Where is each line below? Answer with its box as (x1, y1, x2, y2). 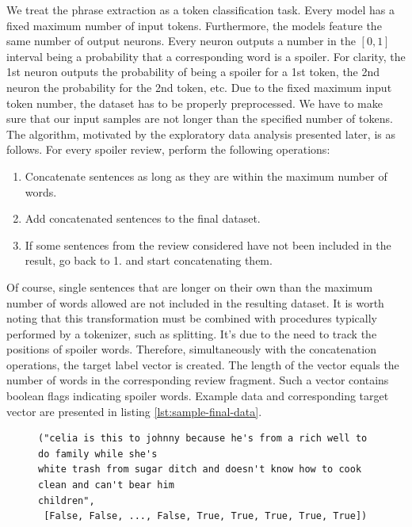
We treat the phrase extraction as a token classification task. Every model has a (6, 2, 395, 17)
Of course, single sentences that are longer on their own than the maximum (6, 278, 373, 295)
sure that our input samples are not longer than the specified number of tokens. (6, 110, 393, 127)
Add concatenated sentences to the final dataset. (25, 210, 261, 227)
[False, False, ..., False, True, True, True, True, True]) (44, 510, 368, 522)
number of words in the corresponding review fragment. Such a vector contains (6, 372, 389, 388)
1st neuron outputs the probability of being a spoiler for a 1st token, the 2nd (6, 63, 380, 80)
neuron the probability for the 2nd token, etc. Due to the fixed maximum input (6, 78, 392, 95)
